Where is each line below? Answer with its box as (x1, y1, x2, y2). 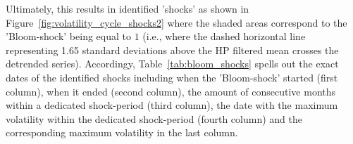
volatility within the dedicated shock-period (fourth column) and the (6, 111, 302, 126)
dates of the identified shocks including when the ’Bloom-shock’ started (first (6, 70, 338, 84)
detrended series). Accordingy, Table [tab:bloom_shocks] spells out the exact (6, 56, 339, 71)
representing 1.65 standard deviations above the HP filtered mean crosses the (6, 42, 339, 57)
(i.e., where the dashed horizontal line (142, 29, 306, 44)
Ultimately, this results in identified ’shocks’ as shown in (6, 1, 249, 15)
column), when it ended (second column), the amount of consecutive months (6, 84, 336, 98)
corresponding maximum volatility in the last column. (6, 125, 238, 140)
